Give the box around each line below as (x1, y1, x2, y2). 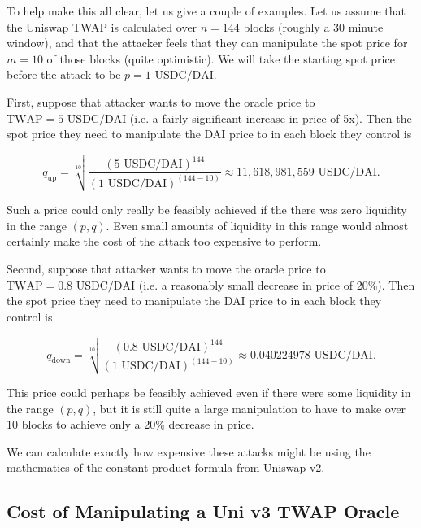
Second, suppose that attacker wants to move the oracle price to (7, 260, 326, 277)
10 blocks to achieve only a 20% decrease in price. (7, 416, 254, 433)
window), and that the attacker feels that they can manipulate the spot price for (7, 34, 408, 51)
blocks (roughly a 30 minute (243, 18, 384, 35)
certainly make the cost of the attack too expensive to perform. (7, 233, 322, 250)
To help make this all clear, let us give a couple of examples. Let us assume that (7, 2, 406, 19)
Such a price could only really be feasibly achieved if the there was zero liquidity (7, 201, 407, 218)
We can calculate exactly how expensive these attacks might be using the (7, 443, 371, 460)
